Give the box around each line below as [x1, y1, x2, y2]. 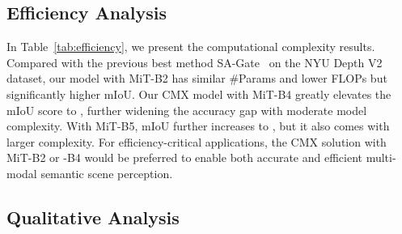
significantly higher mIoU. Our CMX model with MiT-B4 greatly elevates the [6, 85, 391, 102]
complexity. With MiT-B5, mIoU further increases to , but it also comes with [6, 117, 390, 134]
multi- [366, 149, 396, 166]
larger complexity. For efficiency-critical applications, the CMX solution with [6, 133, 387, 150]
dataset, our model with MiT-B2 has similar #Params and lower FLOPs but [6, 70, 387, 87]
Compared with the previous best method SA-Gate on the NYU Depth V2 [6, 53, 383, 70]
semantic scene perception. [40, 164, 173, 181]
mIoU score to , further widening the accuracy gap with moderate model [6, 101, 367, 118]
